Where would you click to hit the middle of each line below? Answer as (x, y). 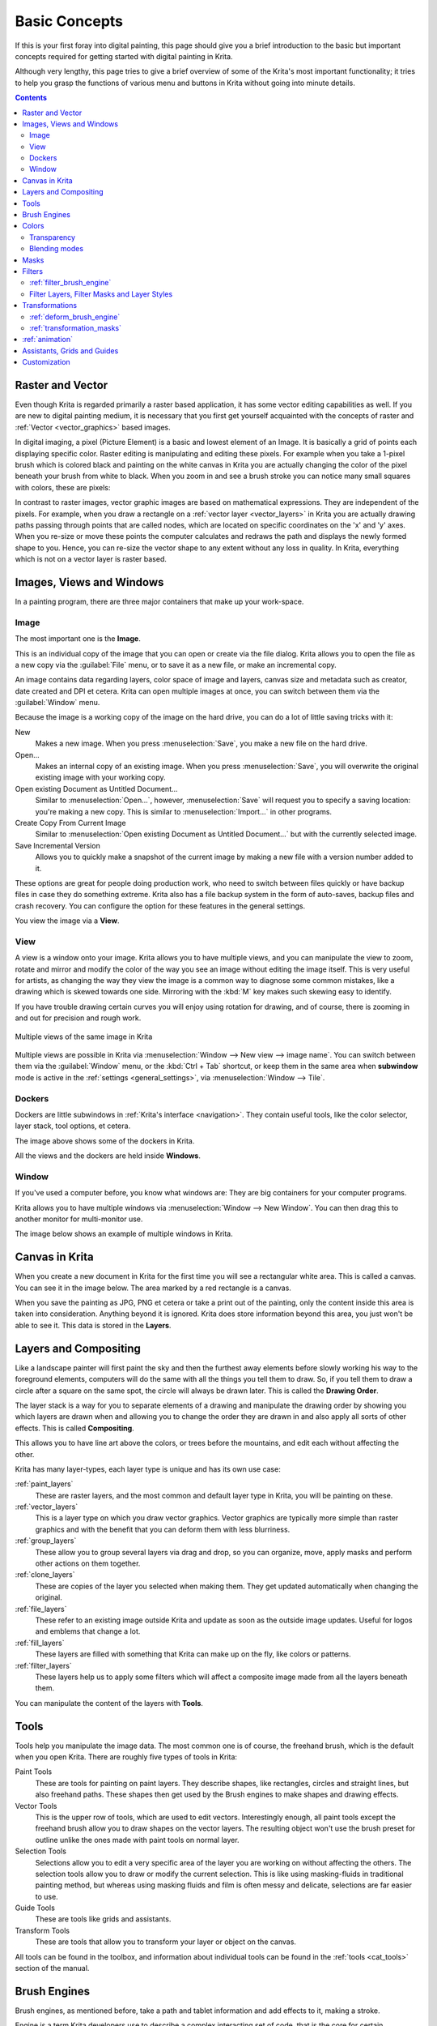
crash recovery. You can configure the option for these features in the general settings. (160, 906)
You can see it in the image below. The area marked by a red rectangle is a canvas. (153, 1288)
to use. (47, 1896)
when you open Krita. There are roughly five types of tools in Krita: (126, 1757)
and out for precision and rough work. (78, 1018)
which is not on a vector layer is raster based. (91, 559)
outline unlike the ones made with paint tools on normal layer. (137, 1840)
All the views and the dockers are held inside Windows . (108, 1156)
